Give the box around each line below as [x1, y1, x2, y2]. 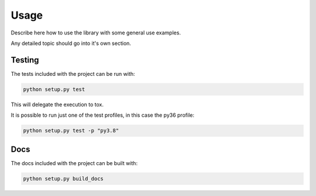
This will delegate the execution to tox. [11, 101, 104, 108]
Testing [11, 55, 39, 65]
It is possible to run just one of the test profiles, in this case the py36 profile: [11, 111, 194, 119]
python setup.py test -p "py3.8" [23, 127, 119, 134]
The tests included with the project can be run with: [11, 70, 135, 77]
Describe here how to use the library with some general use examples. [11, 29, 181, 36]
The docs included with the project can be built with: [11, 159, 138, 166]
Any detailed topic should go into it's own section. [11, 40, 132, 47]
